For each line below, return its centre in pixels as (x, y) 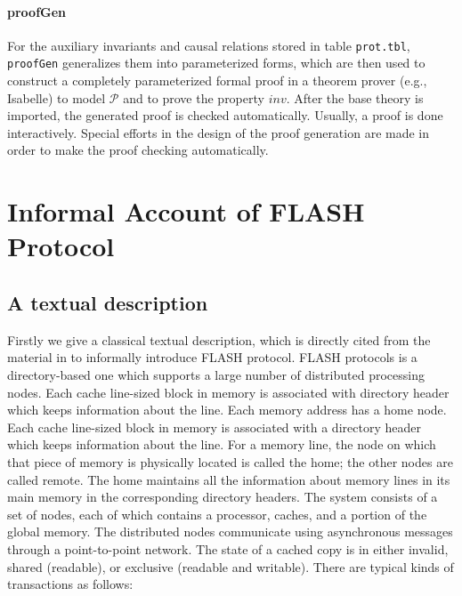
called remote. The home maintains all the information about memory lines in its (229, 479)
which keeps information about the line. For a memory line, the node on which (222, 444)
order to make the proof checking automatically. (138, 150)
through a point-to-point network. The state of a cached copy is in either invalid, (228, 548)
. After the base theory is (355, 97)
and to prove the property (194, 97)
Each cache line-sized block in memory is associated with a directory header (214, 427)
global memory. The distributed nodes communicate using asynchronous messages (230, 532)
